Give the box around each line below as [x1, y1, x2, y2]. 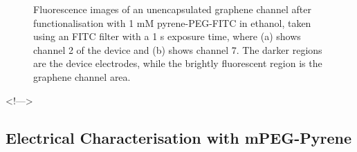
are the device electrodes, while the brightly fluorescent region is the [33, 56, 322, 70]
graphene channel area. [33, 69, 131, 84]
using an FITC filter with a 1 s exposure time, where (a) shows [33, 29, 301, 44]
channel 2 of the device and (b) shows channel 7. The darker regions [33, 42, 322, 57]
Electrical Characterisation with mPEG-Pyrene [6, 126, 351, 148]
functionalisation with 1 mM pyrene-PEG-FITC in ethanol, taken [33, 15, 311, 30]
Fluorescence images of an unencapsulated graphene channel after [33, 2, 311, 16]
